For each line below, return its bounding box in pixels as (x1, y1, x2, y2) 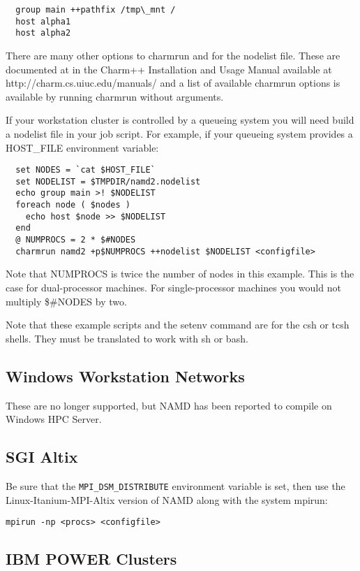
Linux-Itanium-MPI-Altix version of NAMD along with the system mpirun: (6, 492, 328, 507)
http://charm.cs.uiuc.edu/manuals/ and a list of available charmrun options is (6, 75, 340, 90)
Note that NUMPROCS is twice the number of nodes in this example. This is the (6, 266, 354, 281)
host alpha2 (15, 28, 71, 38)
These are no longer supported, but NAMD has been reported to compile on (6, 398, 332, 412)
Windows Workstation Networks (6, 365, 245, 386)
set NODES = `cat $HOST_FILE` (15, 165, 156, 175)
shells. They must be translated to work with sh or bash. (6, 331, 248, 345)
